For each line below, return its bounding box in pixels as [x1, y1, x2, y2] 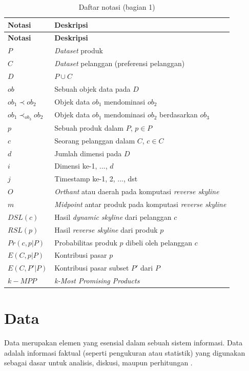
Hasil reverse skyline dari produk [54, 224, 158, 235]
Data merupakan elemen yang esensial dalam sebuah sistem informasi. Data [4, 337, 243, 348]
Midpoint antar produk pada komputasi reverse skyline [54, 199, 226, 210]
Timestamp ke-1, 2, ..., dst [54, 173, 138, 184]
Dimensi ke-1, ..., [54, 160, 108, 171]
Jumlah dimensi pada [54, 148, 122, 158]
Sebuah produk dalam [54, 122, 123, 133]
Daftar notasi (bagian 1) [78, 2, 155, 12]
